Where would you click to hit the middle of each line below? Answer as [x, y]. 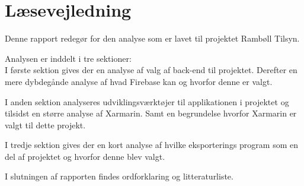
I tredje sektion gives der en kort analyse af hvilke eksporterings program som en [151, 145]
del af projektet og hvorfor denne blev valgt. [85, 156]
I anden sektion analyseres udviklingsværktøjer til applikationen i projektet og [147, 101]
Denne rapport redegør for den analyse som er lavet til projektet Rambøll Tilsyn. [152, 38]
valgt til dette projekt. [45, 124]
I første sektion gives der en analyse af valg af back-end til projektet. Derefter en [151, 70]
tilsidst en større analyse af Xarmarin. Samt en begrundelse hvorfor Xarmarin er [151, 113]
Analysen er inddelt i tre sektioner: [68, 58]
